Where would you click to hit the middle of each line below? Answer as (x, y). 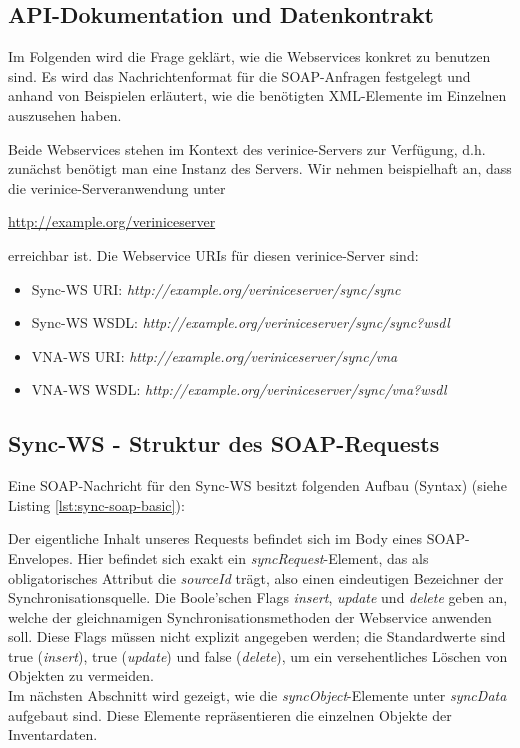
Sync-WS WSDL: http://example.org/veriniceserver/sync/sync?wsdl (240, 322)
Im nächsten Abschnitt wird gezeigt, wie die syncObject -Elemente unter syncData (257, 695)
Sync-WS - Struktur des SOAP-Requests (224, 443)
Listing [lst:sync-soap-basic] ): (96, 504)
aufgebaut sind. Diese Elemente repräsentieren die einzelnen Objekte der (230, 714)
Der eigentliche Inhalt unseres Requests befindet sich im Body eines (215, 538)
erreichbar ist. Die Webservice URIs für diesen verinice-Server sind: (213, 254)
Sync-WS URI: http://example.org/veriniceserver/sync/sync (216, 288)
